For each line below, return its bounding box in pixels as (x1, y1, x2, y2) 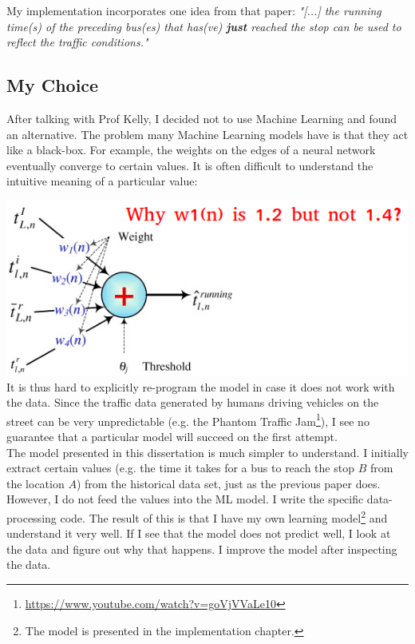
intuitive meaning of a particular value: (6, 173, 198, 189)
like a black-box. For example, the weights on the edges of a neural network (6, 141, 376, 158)
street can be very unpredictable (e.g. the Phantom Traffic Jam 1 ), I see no (6, 410, 370, 429)
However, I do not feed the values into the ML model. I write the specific (6, 491, 364, 507)
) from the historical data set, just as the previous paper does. (76, 475, 381, 491)
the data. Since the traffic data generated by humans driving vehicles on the (6, 394, 379, 411)
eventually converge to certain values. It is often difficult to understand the (6, 157, 373, 173)
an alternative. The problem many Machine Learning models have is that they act (6, 125, 409, 142)
